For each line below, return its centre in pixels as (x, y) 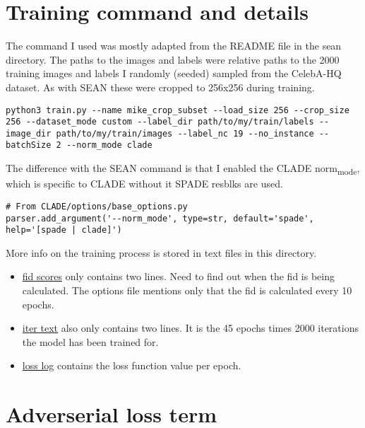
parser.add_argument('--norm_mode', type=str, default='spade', (160, 218)
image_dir (29, 133)
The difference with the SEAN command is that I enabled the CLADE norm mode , (183, 169)
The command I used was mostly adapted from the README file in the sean (174, 46)
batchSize (29, 145)
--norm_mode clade (109, 145)
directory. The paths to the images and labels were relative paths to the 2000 (173, 59)
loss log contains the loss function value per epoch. (132, 365)
